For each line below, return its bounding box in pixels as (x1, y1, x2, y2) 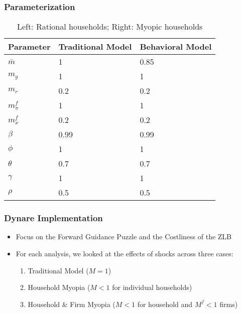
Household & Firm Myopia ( (28, 298, 115, 309)
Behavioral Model (140, 41, 212, 53)
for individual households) (112, 282, 192, 292)
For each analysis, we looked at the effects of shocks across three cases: (16, 248, 233, 259)
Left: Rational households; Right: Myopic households (17, 21, 203, 33)
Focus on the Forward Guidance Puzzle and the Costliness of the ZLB (16, 231, 232, 242)
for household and (137, 298, 193, 309)
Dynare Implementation (4, 212, 103, 224)
